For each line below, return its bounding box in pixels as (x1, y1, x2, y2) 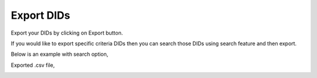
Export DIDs (11, 9, 70, 22)
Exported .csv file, (11, 62, 55, 69)
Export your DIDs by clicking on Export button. (11, 29, 123, 36)
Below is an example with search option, (11, 50, 109, 58)
